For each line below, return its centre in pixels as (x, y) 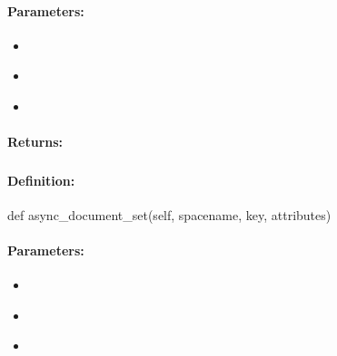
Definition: (41, 180)
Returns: (35, 142)
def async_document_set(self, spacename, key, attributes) (169, 214)
